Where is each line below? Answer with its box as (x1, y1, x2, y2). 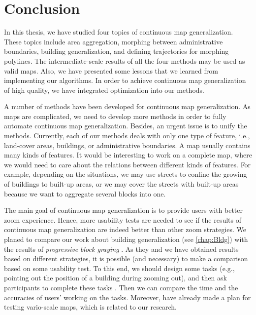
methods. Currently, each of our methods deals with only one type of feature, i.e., (4, 130, 250, 141)
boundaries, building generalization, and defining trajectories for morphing (4, 46, 229, 56)
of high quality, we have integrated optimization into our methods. (4, 84, 204, 95)
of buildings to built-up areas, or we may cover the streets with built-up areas (4, 179, 239, 189)
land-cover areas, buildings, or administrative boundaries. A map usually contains (4, 140, 251, 150)
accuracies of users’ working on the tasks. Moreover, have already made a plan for (4, 292, 251, 302)
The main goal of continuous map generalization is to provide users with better (4, 205, 243, 215)
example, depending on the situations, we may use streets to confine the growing (4, 169, 247, 179)
